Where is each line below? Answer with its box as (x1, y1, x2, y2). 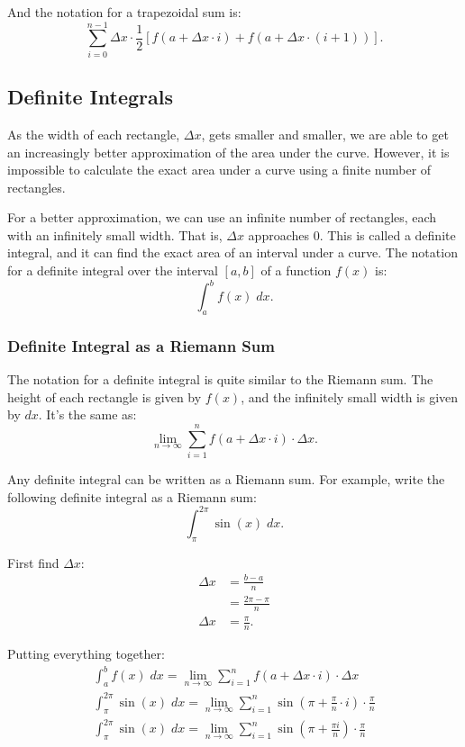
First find (7, 553, 59, 571)
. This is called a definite (319, 225, 456, 244)
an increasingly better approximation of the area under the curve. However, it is (7, 142, 450, 161)
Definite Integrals (7, 83, 173, 111)
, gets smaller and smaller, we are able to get (201, 124, 449, 143)
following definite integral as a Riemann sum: (7, 487, 257, 506)
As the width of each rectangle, (7, 124, 180, 143)
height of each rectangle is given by (7, 387, 202, 406)
